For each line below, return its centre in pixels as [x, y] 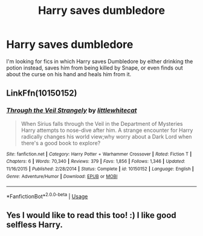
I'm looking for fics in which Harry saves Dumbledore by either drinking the [100, 61]
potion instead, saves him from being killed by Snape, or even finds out [95, 68]
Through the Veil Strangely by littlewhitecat [72, 111]
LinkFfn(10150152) [42, 93]
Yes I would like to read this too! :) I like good [91, 215]
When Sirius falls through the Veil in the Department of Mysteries [102, 123]
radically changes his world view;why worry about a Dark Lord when [106, 136]
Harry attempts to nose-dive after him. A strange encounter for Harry [107, 130]
